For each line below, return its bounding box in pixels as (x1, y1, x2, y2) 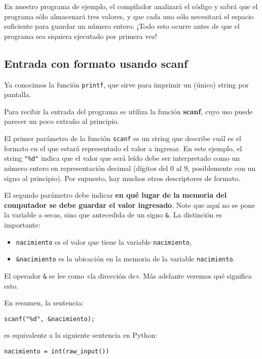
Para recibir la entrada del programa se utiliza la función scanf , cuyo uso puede (4, 106, 253, 116)
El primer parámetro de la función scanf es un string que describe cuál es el (4, 133, 241, 144)
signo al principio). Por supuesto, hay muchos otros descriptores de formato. (4, 172, 241, 183)
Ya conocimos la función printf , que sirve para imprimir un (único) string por (4, 79, 249, 89)
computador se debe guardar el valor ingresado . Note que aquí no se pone (4, 199, 255, 210)
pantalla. (4, 89, 31, 100)
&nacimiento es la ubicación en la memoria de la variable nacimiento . (16, 253, 235, 264)
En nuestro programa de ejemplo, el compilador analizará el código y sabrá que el (4, 1, 258, 11)
